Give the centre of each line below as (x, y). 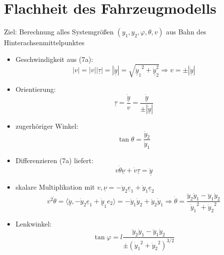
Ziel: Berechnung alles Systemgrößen (59, 32)
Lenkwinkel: (33, 223)
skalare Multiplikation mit (55, 187)
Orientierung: (36, 89)
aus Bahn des (186, 32)
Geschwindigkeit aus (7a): (54, 59)
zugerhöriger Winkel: (47, 126)
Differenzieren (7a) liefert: (54, 160)
